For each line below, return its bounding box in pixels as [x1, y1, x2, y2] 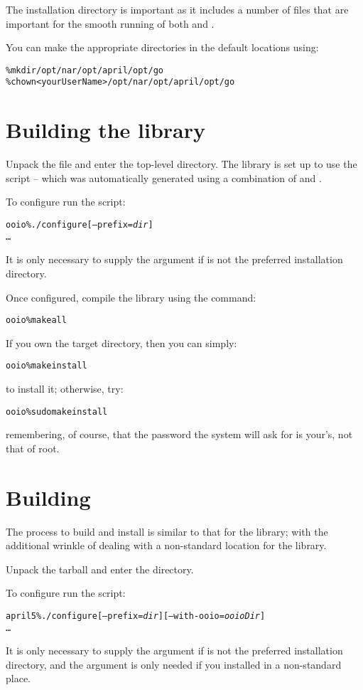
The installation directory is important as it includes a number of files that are [6, 2, 349, 16]
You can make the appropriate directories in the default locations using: [6, 40, 319, 55]
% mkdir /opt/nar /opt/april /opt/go [6, 65, 163, 75]
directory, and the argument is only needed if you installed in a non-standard [6, 657, 342, 672]
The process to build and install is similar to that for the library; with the [6, 524, 328, 538]
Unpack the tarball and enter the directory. [6, 561, 194, 576]
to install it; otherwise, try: [6, 381, 124, 396]
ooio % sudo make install [6, 406, 108, 417]
